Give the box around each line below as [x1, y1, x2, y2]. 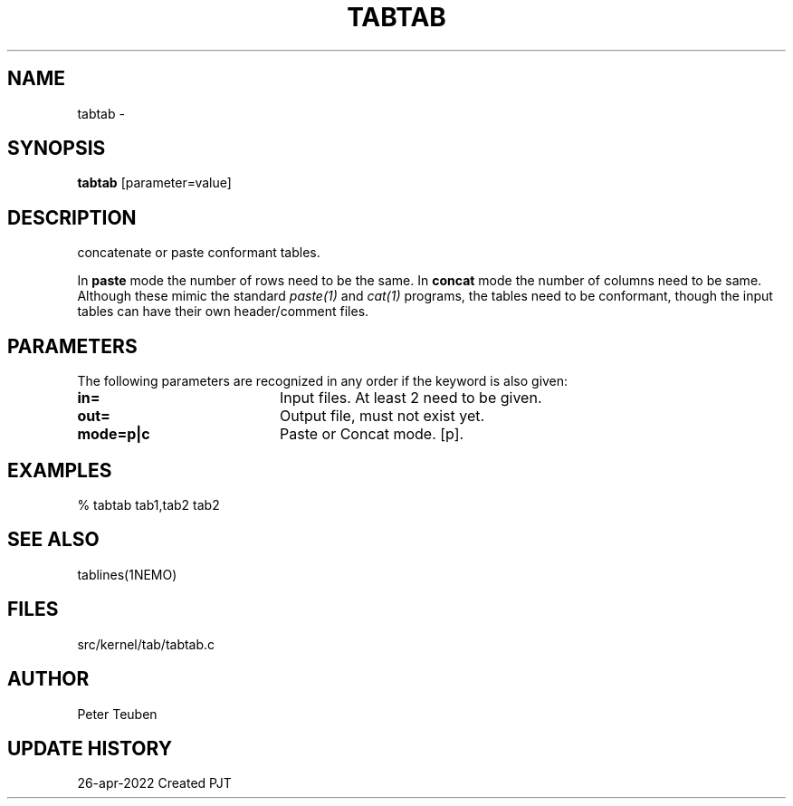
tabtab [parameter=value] [77, 175, 232, 191]
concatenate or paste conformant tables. [77, 245, 320, 261]
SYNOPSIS [7, 137, 106, 160]
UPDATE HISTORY [7, 736, 173, 760]
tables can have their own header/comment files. [77, 303, 369, 320]
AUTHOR [7, 667, 90, 691]
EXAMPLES [7, 458, 112, 482]
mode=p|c [77, 425, 150, 444]
